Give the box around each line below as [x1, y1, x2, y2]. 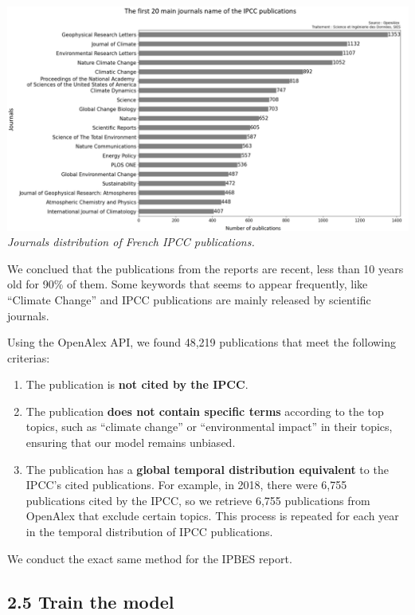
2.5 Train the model [7, 589, 174, 613]
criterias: [7, 349, 50, 366]
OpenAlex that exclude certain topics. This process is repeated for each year [25, 507, 399, 524]
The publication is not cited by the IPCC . [25, 376, 249, 393]
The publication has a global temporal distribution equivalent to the [25, 460, 389, 477]
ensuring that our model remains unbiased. [25, 434, 236, 451]
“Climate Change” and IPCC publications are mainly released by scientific [7, 291, 371, 307]
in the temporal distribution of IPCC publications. [25, 523, 273, 540]
